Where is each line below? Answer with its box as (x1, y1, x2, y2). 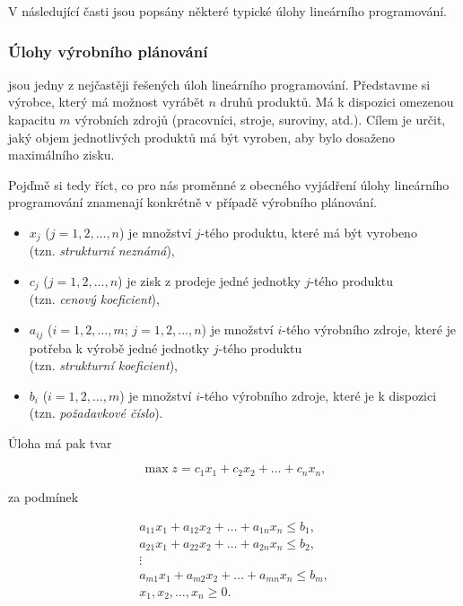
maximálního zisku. (8, 145, 115, 164)
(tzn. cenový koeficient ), (29, 290, 160, 308)
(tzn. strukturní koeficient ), (29, 356, 178, 375)
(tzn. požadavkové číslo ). (29, 403, 163, 422)
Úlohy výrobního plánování (8, 39, 208, 62)
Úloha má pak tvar (8, 433, 112, 452)
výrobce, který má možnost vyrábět (8, 92, 205, 111)
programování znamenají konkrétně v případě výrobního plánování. (8, 193, 377, 212)
